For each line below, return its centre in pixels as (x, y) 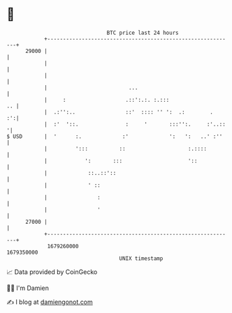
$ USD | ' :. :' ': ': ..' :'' (115, 136)
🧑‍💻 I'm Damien (28, 288)
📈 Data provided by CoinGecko (52, 272)
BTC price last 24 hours (143, 33)
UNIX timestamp (141, 258)
